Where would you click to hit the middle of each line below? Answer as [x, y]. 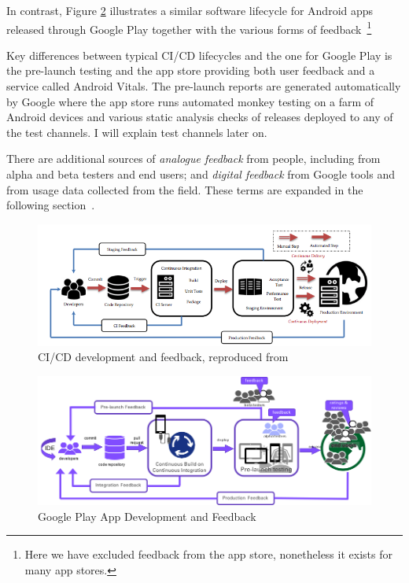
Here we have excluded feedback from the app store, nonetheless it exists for [208, 554]
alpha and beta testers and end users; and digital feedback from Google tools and [201, 174]
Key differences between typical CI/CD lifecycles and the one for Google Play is [199, 55]
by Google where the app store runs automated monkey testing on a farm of [190, 101]
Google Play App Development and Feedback [147, 516]
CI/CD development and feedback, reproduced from [163, 357]
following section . [51, 205]
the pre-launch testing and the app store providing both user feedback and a [191, 70]
